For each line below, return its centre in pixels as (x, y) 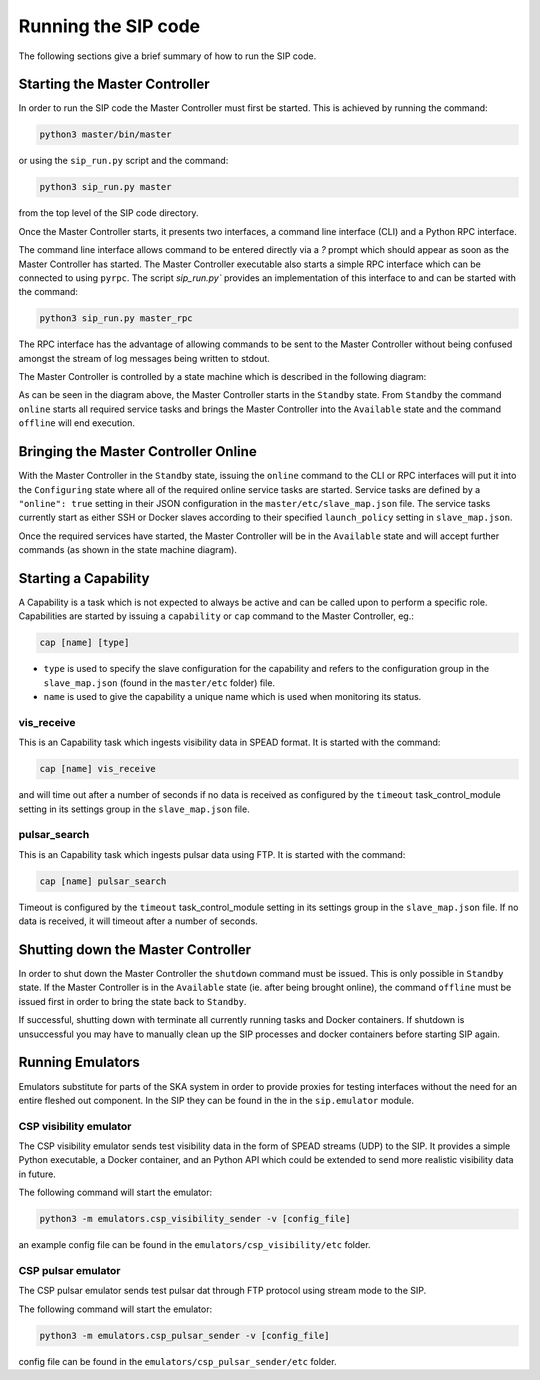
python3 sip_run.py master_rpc (116, 318)
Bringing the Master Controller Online (137, 451)
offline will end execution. (76, 423)
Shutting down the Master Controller (135, 949)
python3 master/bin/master (105, 134)
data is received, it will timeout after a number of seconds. (138, 921)
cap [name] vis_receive (98, 769)
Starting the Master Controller (114, 84)
